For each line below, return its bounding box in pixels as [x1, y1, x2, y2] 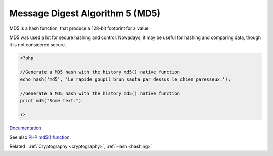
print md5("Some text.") [20, 98, 82, 103]
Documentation [9, 125, 41, 131]
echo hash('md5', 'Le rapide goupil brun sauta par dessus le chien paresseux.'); [20, 76, 231, 82]
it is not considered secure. [9, 42, 66, 48]
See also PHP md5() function [9, 134, 70, 140]
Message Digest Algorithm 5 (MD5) [9, 8, 161, 19]
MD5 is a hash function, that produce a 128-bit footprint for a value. [9, 25, 150, 31]
